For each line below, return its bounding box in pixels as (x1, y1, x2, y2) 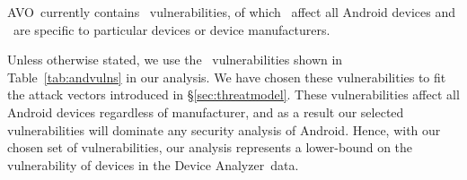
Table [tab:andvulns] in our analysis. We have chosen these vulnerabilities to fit (7, 67, 446, 86)
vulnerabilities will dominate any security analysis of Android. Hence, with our (7, 120, 441, 139)
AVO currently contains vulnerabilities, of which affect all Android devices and (7, 3, 455, 21)
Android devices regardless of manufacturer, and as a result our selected (7, 102, 404, 121)
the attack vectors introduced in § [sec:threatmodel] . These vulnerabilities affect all (7, 85, 460, 104)
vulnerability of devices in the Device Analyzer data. (7, 155, 299, 174)
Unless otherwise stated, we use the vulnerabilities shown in (7, 50, 343, 69)
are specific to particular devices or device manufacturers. (13, 20, 330, 39)
